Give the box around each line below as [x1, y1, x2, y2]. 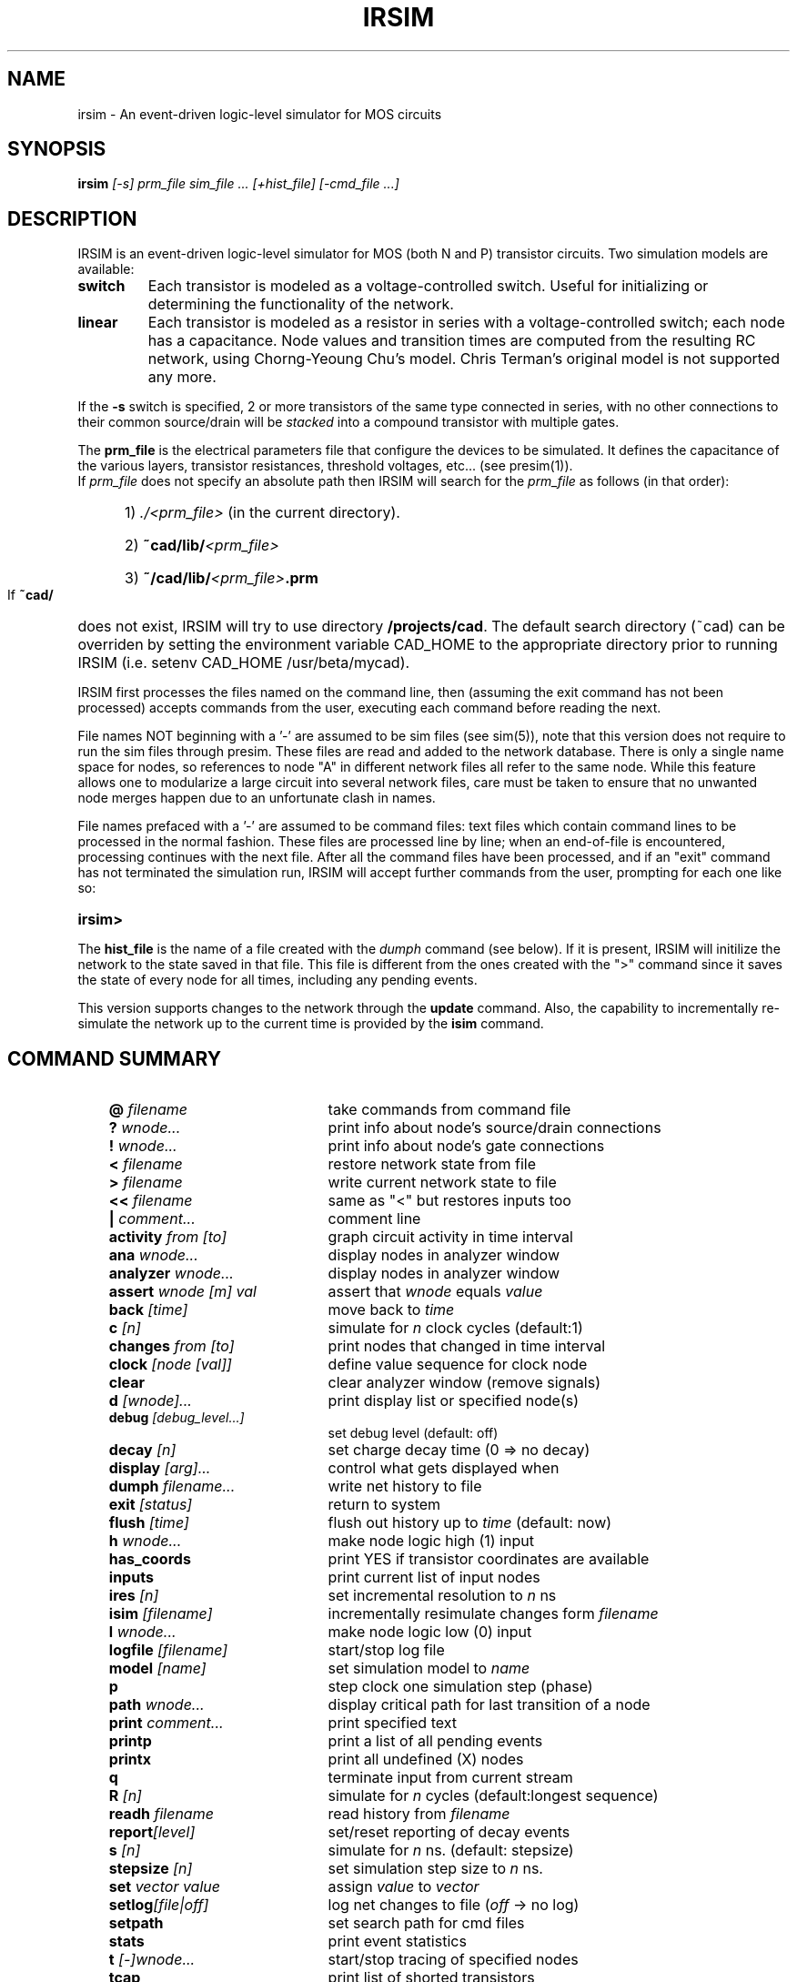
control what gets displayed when [328, 1459, 560, 1478]
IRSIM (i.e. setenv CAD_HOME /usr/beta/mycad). [77, 653, 410, 672]
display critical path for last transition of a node [328, 1695, 651, 1714]
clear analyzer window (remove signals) [328, 1373, 600, 1392]
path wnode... [108, 1695, 205, 1714]
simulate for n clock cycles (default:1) [328, 1319, 583, 1338]
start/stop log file [328, 1641, 445, 1660]
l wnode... [108, 1623, 177, 1642]
